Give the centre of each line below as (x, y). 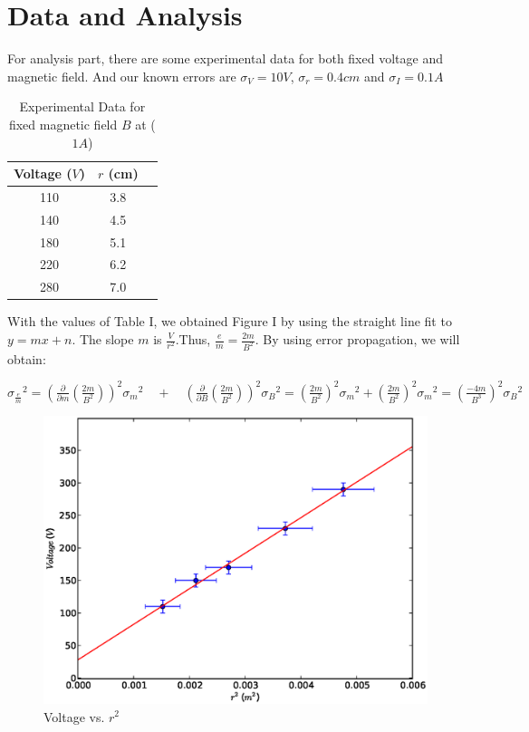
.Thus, (193, 339)
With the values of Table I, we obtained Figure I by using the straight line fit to (230, 321)
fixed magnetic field (63, 124)
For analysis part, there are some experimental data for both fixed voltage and (225, 58)
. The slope (103, 339)
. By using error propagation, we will (357, 339)
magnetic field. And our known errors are (122, 76)
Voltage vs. (74, 716)
